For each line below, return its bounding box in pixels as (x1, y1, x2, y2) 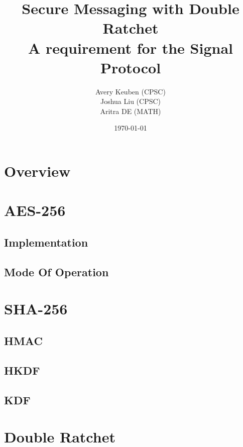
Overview (4, 161, 71, 181)
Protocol (100, 57, 161, 77)
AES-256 (4, 200, 66, 220)
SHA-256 (4, 298, 68, 319)
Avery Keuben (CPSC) (95, 86, 166, 96)
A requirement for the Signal (28, 37, 233, 58)
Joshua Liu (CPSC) (100, 96, 161, 106)
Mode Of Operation (4, 264, 109, 279)
